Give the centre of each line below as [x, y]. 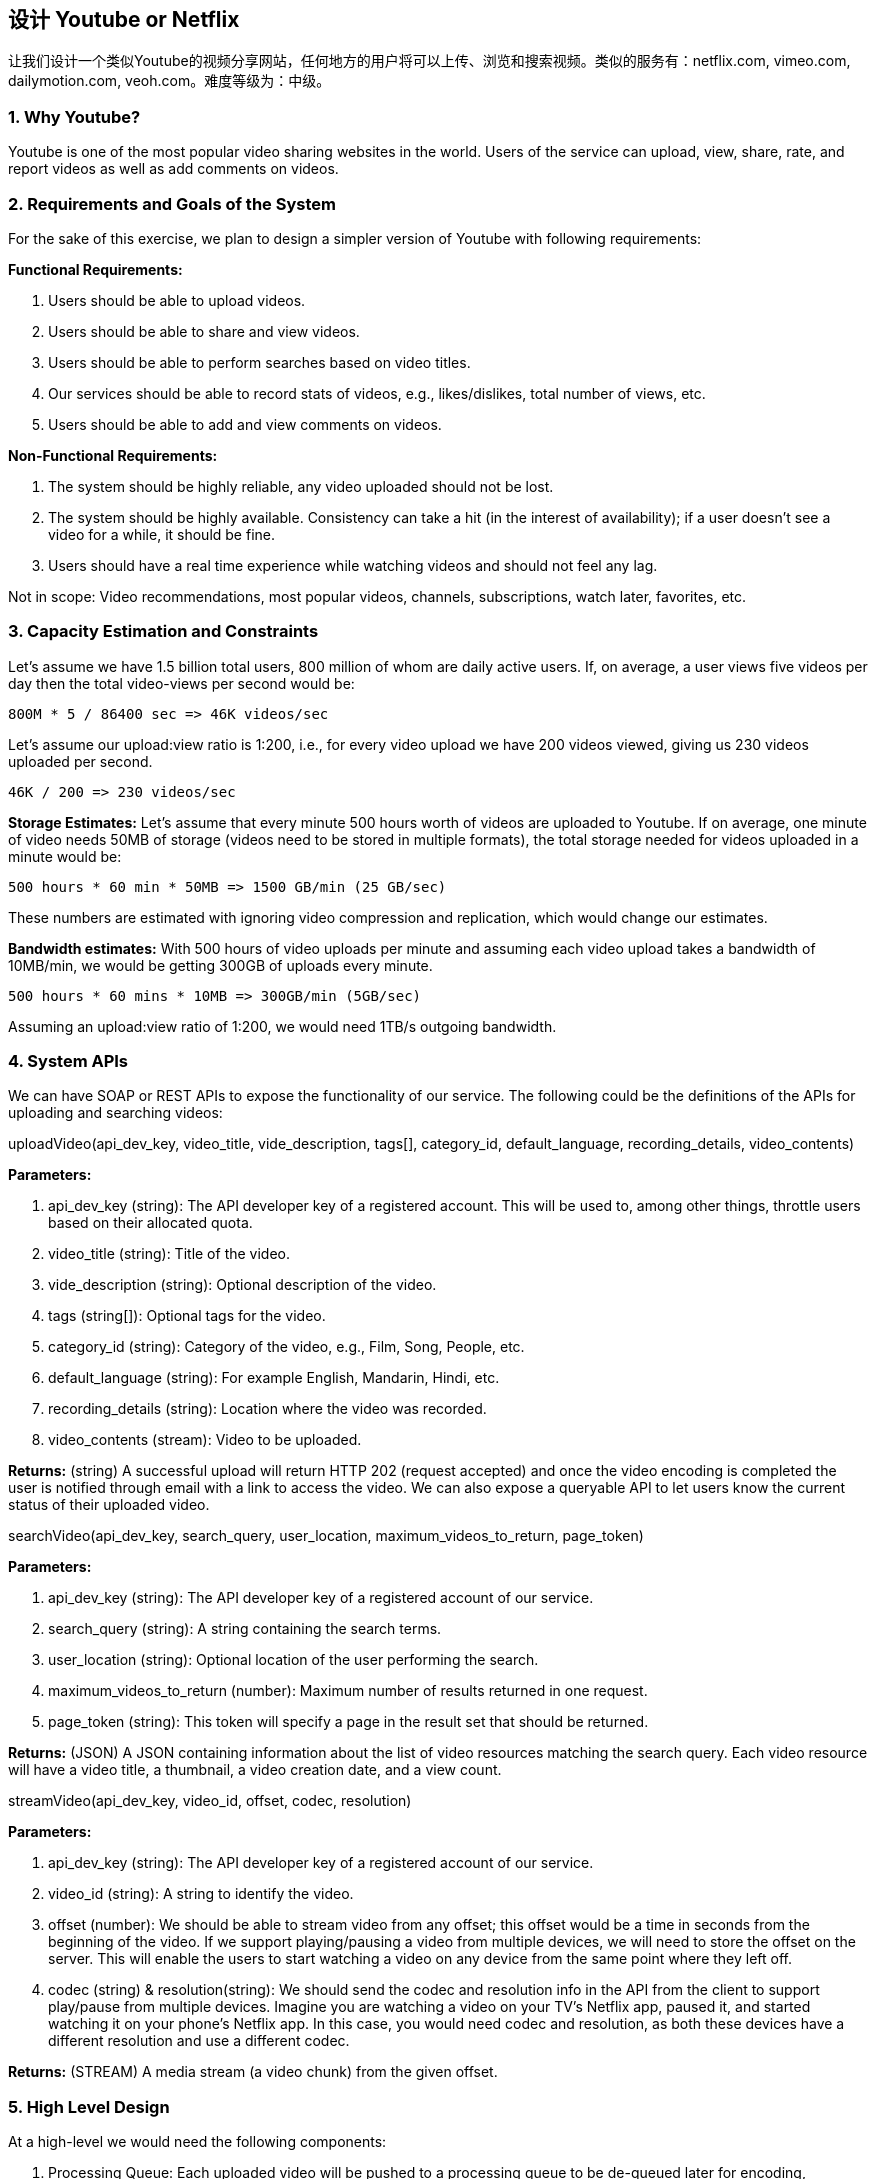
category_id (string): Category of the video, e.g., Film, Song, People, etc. [286, 1347]
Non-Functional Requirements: [113, 455]
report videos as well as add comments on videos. [173, 169]
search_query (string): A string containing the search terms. [245, 1629]
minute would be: [65, 856]
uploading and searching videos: [115, 1113]
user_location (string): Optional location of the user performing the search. [293, 1660]
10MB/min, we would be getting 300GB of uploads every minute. [220, 965]
